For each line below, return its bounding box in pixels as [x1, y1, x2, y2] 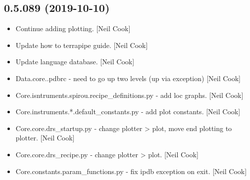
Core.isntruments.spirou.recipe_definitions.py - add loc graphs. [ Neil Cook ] [15, 90, 244, 100]
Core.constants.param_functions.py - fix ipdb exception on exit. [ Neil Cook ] [15, 166, 247, 176]
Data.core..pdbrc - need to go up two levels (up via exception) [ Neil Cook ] [15, 73, 241, 83]
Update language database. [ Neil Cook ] [15, 56, 135, 67]
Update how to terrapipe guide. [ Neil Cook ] [15, 40, 148, 50]
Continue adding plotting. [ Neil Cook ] [15, 23, 131, 34]
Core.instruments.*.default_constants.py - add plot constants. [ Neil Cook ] [15, 106, 241, 117]
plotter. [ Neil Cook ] [15, 133, 75, 143]
